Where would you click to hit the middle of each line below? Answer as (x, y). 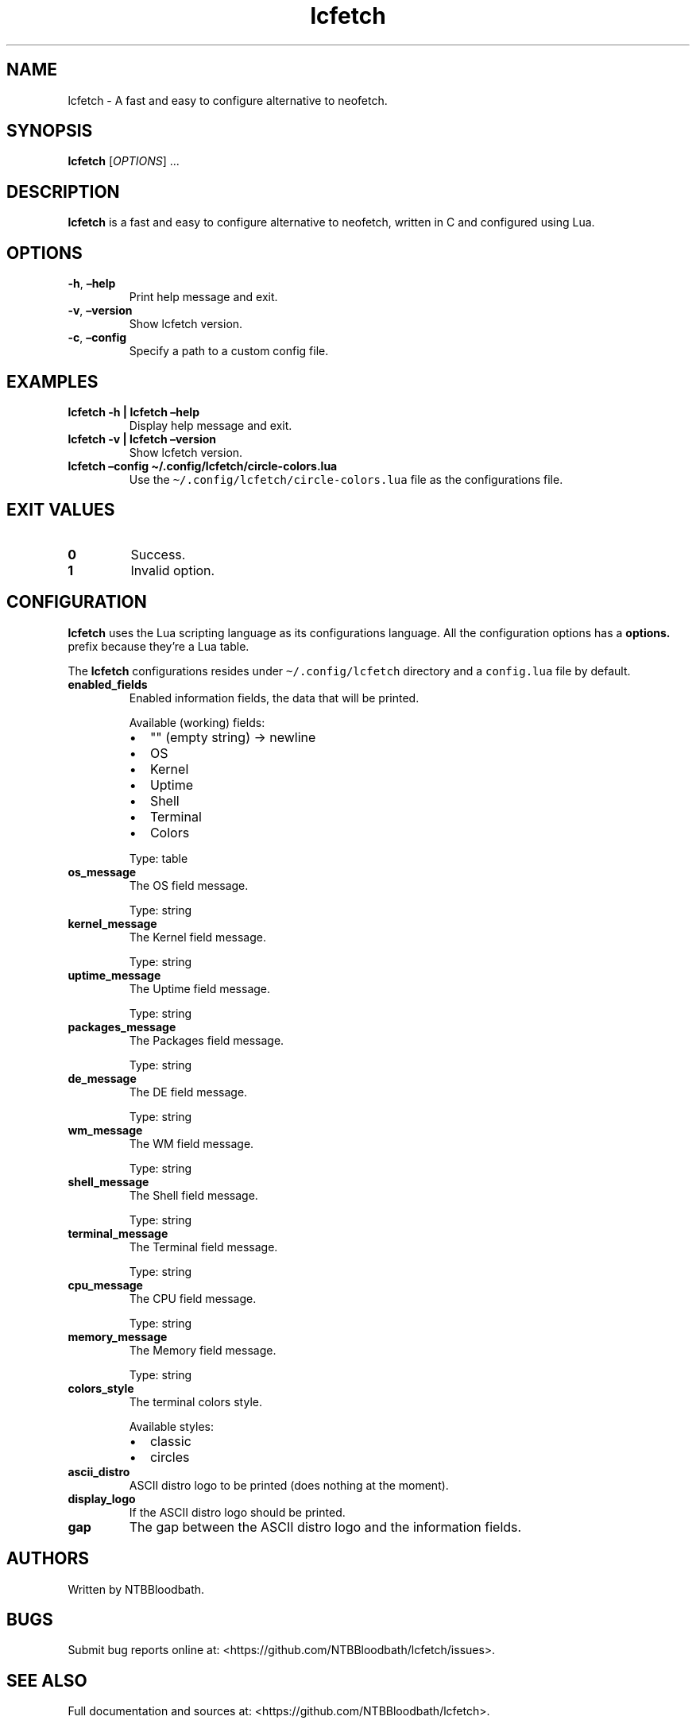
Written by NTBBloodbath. (136, 1589)
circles (170, 1457)
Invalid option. (173, 570)
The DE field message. (188, 1092)
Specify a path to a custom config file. (229, 351)
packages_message (122, 1026)
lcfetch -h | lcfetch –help (133, 412)
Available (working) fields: (197, 722)
